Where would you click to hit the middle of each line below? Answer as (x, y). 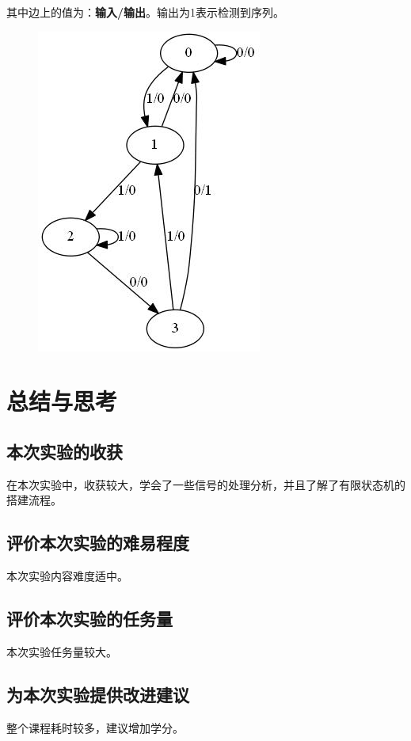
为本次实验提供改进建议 (98, 694)
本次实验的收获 (65, 451)
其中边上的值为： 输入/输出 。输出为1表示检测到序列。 (146, 12)
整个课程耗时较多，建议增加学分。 (95, 727)
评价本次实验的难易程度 (98, 543)
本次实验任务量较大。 (62, 651)
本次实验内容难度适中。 (67, 576)
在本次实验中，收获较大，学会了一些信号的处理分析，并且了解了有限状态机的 (206, 484)
